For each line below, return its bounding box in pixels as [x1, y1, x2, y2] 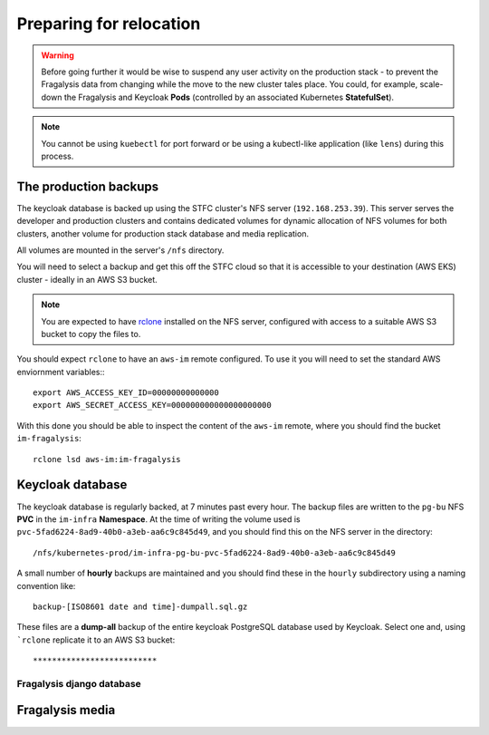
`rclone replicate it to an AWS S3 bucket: [16, 634, 176, 645]
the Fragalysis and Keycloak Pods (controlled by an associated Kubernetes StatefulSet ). [63, 92, 394, 102]
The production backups [16, 179, 158, 194]
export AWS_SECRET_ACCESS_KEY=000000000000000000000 [33, 400, 272, 411]
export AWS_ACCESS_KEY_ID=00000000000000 [33, 388, 219, 398]
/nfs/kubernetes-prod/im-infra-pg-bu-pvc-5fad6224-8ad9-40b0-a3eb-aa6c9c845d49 [33, 547, 396, 557]
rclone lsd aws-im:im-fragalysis [33, 454, 181, 464]
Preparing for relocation [16, 14, 201, 34]
